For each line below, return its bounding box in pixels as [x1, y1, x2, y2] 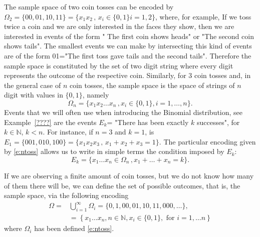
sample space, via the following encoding [4, 190, 129, 200]
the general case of [4, 79, 61, 90]
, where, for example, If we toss [155, 11, 251, 21]
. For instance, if [43, 126, 93, 137]
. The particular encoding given [159, 136, 256, 146]
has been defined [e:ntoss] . [34, 223, 114, 233]
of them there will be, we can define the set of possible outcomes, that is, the [4, 180, 240, 190]
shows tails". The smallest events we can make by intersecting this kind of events [4, 40, 252, 51]
